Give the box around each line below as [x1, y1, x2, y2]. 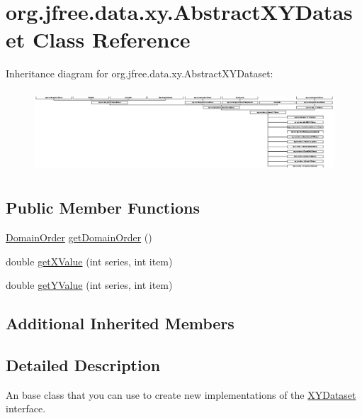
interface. [6, 401, 46, 416]
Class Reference [32, 25, 191, 54]
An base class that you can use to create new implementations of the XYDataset [6, 387, 356, 402]
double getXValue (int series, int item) [6, 253, 173, 268]
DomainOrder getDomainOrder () [6, 230, 152, 245]
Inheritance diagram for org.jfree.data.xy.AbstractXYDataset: [6, 66, 273, 81]
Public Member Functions [6, 197, 200, 219]
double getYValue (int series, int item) [6, 277, 173, 292]
